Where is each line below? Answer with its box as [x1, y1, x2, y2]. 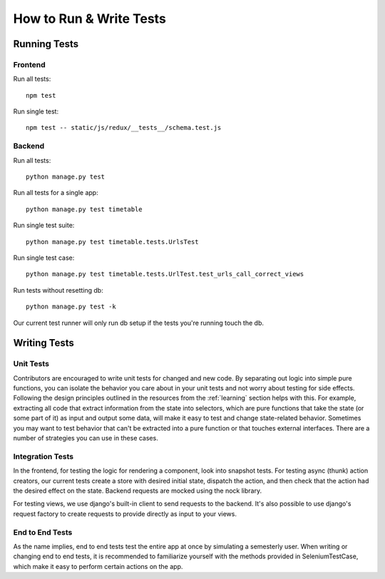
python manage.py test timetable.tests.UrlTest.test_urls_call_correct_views [26, 270, 304, 278]
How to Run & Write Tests [13, 11, 167, 26]
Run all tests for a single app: [13, 188, 99, 197]
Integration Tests [13, 451, 74, 461]
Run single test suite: [13, 221, 75, 230]
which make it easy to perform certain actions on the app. [13, 562, 183, 570]
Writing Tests [13, 337, 75, 349]
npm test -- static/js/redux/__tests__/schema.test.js [26, 124, 222, 132]
